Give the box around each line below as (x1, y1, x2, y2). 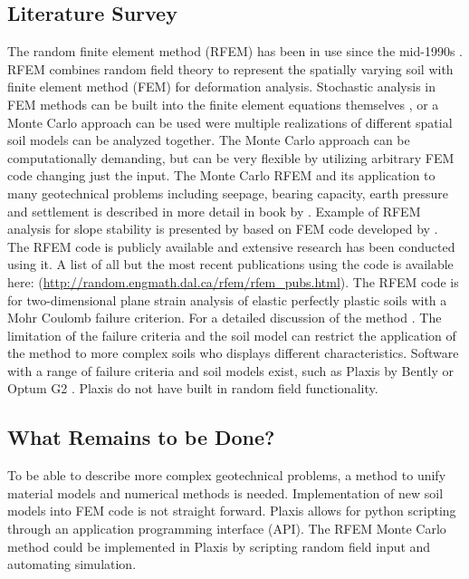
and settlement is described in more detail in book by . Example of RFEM (7, 201, 421, 220)
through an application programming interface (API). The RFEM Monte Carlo (7, 519, 446, 538)
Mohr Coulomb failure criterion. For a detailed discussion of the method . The (7, 308, 442, 327)
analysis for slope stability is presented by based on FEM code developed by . (7, 219, 438, 238)
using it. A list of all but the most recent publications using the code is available (7, 255, 454, 274)
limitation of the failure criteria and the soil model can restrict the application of (7, 325, 456, 344)
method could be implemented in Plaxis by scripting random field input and (7, 536, 431, 555)
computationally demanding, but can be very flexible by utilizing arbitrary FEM (7, 148, 455, 167)
